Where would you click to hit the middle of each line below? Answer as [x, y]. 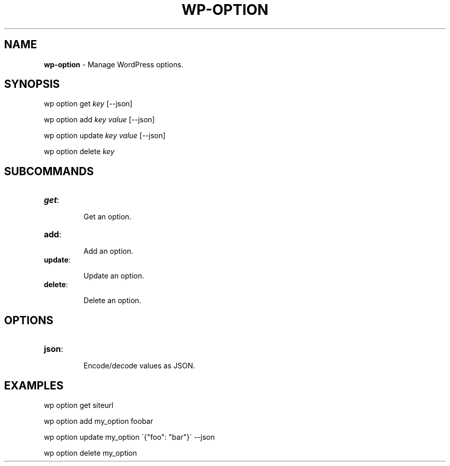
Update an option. [114, 276]
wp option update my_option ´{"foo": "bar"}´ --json [129, 437]
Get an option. [107, 217]
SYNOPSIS [32, 84]
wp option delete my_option [90, 453]
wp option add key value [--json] [99, 120]
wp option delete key [79, 152]
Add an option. [108, 251]
